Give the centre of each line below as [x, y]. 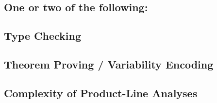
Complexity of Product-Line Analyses [101, 93]
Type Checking [43, 36]
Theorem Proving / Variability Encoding [109, 64]
